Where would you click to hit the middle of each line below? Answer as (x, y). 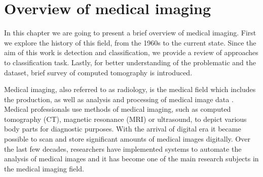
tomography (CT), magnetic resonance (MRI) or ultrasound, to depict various (125, 119)
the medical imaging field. (44, 168)
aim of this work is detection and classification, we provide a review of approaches (131, 52)
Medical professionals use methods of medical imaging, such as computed (118, 109)
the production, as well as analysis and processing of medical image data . (119, 99)
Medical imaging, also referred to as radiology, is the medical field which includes (130, 89)
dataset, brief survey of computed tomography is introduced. (98, 72)
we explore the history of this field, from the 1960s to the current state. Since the (130, 42)
